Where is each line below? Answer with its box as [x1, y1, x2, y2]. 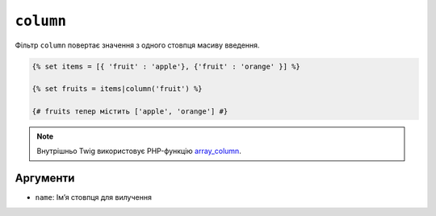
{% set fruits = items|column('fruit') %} [31, 85, 203, 93]
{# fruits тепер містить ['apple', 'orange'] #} [31, 107, 228, 116]
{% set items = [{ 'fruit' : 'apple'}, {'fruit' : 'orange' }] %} [31, 61, 300, 71]
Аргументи [15, 172, 75, 185]
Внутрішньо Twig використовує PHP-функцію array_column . [36, 146, 241, 156]
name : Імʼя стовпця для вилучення [35, 193, 153, 202]
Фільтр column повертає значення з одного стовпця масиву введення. [15, 40, 260, 50]
